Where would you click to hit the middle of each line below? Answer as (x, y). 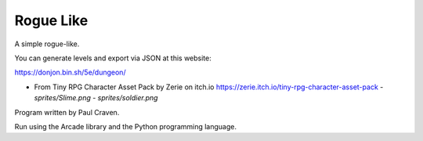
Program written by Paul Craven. (67, 112)
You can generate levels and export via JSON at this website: (113, 58)
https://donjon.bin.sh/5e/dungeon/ (70, 72)
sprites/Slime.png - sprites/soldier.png (96, 98)
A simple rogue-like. (47, 44)
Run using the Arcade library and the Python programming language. (125, 126)
